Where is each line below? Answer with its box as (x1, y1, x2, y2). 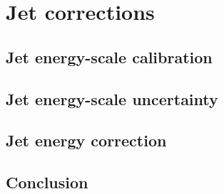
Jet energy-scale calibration (6, 45, 213, 68)
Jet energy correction (6, 129, 167, 151)
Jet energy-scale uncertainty (6, 87, 218, 109)
